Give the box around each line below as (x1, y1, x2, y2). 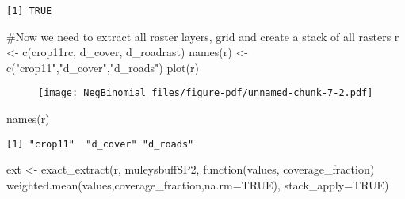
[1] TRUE (6, 6, 52, 17)
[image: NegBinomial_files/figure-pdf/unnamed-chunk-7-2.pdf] (38, 87, 373, 99)
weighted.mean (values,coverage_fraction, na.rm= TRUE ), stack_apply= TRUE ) (6, 176, 389, 193)
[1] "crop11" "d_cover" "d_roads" (6, 138, 194, 150)
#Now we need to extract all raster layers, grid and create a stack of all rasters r (6, 28, 399, 44)
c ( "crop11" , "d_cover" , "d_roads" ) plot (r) (6, 59, 199, 75)
